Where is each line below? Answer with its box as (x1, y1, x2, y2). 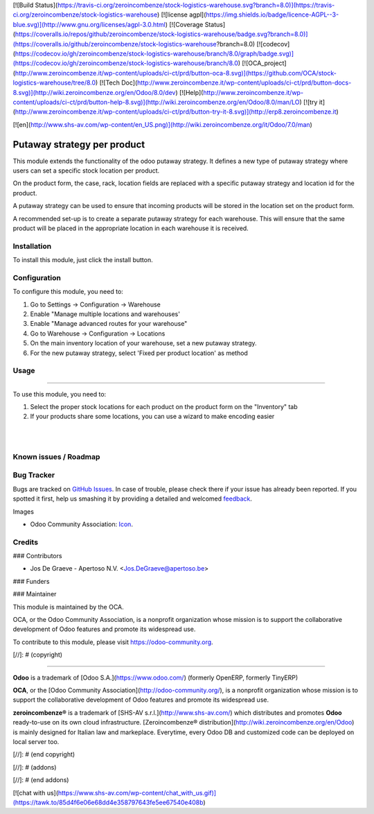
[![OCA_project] (242, 59, 287, 67)
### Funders (12, 577, 50, 585)
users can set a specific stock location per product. (12, 166, 160, 175)
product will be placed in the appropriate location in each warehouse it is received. (12, 224, 249, 232)
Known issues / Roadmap (12, 451, 100, 461)
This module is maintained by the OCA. (12, 603, 124, 611)
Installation (12, 241, 52, 251)
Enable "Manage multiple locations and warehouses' (30, 310, 180, 318)
